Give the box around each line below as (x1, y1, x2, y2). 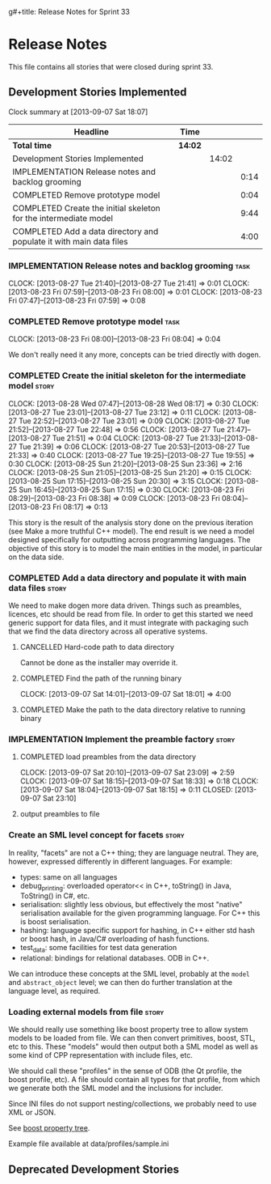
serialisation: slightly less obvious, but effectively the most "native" (19, 900, 244, 910)
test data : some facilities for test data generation (19, 943, 177, 954)
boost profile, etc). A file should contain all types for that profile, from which (8, 1075, 261, 1084)
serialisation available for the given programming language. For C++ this (19, 908, 261, 918)
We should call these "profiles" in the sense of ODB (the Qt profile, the (8, 1066, 242, 1076)
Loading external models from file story (8, 1007, 165, 1018)
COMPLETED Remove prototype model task (8, 316, 180, 327)
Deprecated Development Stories (8, 1162, 180, 1176)
